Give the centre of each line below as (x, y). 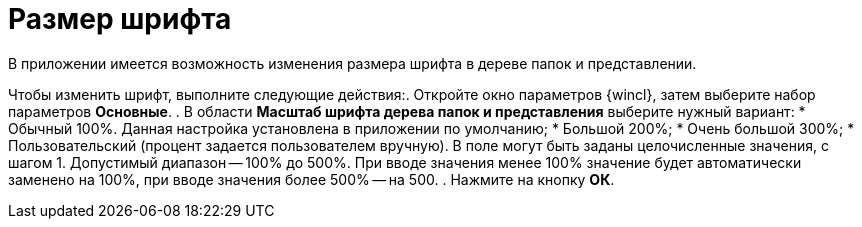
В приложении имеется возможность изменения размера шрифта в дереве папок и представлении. (352, 63)
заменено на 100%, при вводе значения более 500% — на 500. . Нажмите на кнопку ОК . (311, 179)
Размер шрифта (120, 19)
